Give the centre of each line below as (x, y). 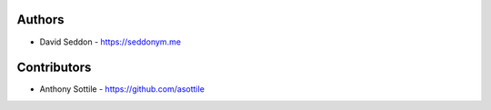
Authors (40, 20)
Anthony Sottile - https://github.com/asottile (122, 89)
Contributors (54, 68)
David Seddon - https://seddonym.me (110, 42)
